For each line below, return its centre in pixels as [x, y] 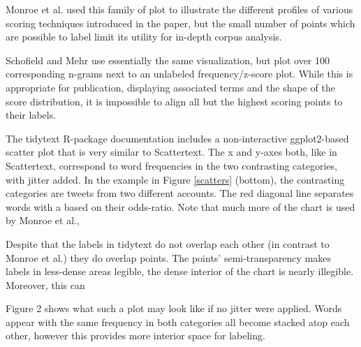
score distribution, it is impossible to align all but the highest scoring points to [174, 101]
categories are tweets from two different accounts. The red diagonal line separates [180, 193]
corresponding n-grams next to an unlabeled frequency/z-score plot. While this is [179, 74]
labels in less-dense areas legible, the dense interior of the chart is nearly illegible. [180, 271]
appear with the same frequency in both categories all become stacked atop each [178, 322]
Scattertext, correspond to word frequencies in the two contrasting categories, [172, 165]
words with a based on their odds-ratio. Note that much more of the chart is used [180, 206]
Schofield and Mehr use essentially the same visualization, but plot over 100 [168, 60]
